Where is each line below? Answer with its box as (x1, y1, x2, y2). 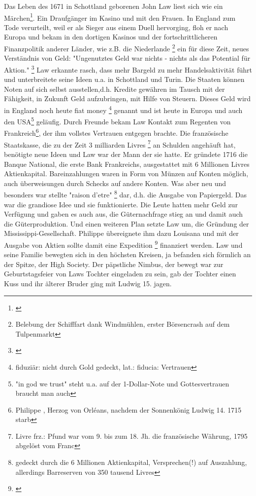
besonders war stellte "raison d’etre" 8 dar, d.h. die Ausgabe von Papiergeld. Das (4, 188, 247, 199)
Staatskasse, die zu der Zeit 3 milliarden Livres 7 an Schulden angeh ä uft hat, (4, 138, 236, 150)
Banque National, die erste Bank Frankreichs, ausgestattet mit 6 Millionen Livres (4, 158, 250, 169)
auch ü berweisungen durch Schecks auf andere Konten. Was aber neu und (4, 178, 226, 188)
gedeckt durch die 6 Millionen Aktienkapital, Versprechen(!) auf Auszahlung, (15, 457, 247, 467)
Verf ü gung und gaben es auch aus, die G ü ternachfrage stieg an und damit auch (4, 209, 243, 219)
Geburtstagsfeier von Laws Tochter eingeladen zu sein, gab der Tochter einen (4, 268, 236, 279)
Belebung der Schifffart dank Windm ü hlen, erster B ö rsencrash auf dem (15, 319, 230, 329)
